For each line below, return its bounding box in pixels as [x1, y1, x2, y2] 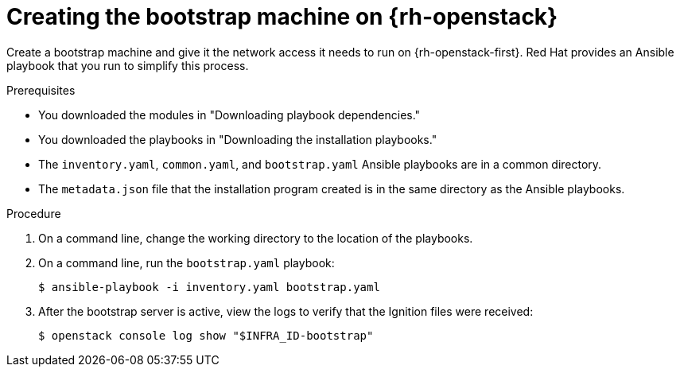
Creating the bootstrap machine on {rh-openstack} [6, 3, 558, 30]
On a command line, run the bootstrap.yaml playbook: [38, 255, 335, 270]
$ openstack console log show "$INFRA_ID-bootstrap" [38, 328, 374, 342]
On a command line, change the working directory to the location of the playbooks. [38, 231, 473, 245]
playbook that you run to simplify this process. [6, 58, 249, 72]
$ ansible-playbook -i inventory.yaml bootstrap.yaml [38, 280, 380, 293]
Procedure [6, 206, 61, 220]
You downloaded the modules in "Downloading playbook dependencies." [38, 107, 421, 122]
